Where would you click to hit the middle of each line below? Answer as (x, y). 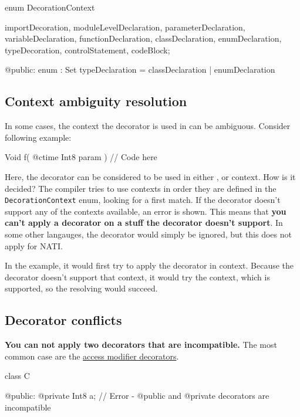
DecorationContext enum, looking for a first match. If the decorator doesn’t (143, 200)
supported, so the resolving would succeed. (81, 288)
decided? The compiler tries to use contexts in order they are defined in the (141, 188)
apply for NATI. (34, 245)
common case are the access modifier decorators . (92, 356)
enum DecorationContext (50, 7)
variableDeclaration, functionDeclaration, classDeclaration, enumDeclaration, (143, 38)
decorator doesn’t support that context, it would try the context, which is (137, 277)
